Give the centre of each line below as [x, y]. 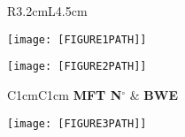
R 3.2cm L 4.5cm [47, 11]
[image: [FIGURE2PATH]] [77, 67]
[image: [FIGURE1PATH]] [77, 39]
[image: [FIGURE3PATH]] [77, 123]
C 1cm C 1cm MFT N [65, 94]
